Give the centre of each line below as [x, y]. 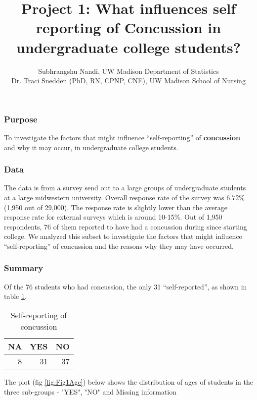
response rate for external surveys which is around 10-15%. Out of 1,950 [113, 217]
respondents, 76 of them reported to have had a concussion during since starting [126, 226]
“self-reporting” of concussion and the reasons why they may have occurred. [119, 246]
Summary [24, 268]
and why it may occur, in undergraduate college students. [91, 147]
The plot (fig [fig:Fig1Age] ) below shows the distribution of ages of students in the [128, 381]
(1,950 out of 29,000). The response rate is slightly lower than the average [116, 207]
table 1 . [15, 296]
